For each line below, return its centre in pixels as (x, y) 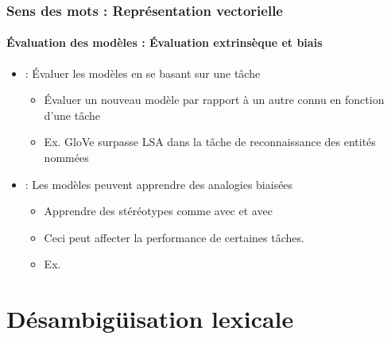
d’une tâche (72, 115)
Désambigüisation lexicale (150, 319)
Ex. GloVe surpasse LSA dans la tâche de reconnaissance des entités (210, 142)
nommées (66, 158)
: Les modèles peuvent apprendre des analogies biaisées (159, 184)
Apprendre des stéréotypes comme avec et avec (158, 211)
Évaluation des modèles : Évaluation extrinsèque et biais (165, 42)
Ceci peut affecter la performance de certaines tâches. (174, 237)
